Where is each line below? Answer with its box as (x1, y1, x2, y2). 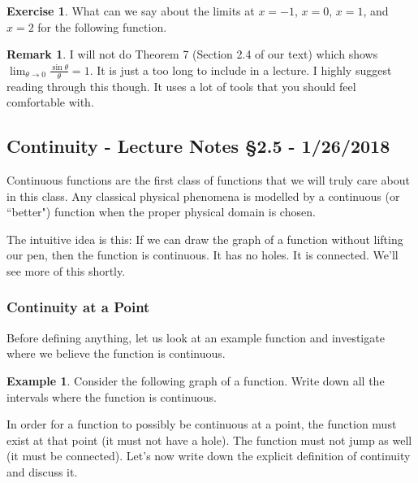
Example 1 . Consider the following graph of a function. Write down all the (6, 372, 385, 389)
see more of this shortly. (6, 262, 126, 279)
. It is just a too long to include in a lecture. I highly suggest (89, 61, 392, 78)
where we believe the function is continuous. (6, 345, 226, 362)
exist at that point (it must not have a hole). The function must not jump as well (6, 431, 412, 448)
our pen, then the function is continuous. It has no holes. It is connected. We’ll (6, 246, 399, 263)
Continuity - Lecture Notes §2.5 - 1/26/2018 (6, 133, 390, 159)
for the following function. (37, 18, 167, 35)
